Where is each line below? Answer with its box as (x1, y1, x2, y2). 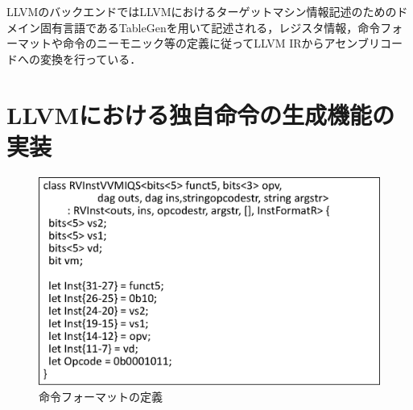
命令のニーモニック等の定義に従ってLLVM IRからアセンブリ (62, 35, 380, 52)
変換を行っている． (39, 50, 142, 67)
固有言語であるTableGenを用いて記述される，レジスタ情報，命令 (39, 19, 381, 35)
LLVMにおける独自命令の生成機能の (6, 97, 395, 130)
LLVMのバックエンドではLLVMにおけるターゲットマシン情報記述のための (6, 3, 397, 19)
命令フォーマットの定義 (39, 388, 163, 405)
